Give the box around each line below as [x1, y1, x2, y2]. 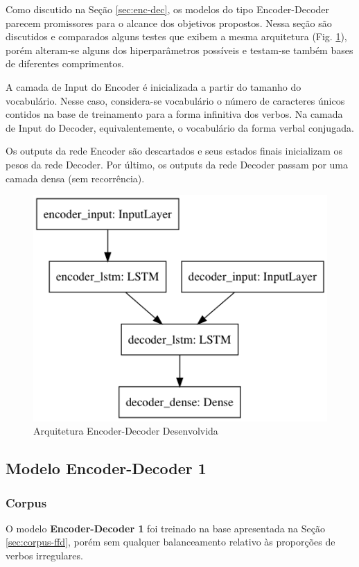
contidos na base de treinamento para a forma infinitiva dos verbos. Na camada [6, 107, 343, 121]
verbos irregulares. [6, 548, 83, 563]
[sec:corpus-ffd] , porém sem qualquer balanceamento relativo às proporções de [6, 534, 335, 549]
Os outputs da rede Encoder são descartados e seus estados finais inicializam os [6, 143, 343, 158]
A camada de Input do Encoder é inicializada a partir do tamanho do [6, 79, 301, 94]
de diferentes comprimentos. [6, 56, 124, 71]
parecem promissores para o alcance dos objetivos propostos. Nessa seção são [6, 15, 332, 30]
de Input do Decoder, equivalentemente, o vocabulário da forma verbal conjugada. [6, 120, 354, 134]
